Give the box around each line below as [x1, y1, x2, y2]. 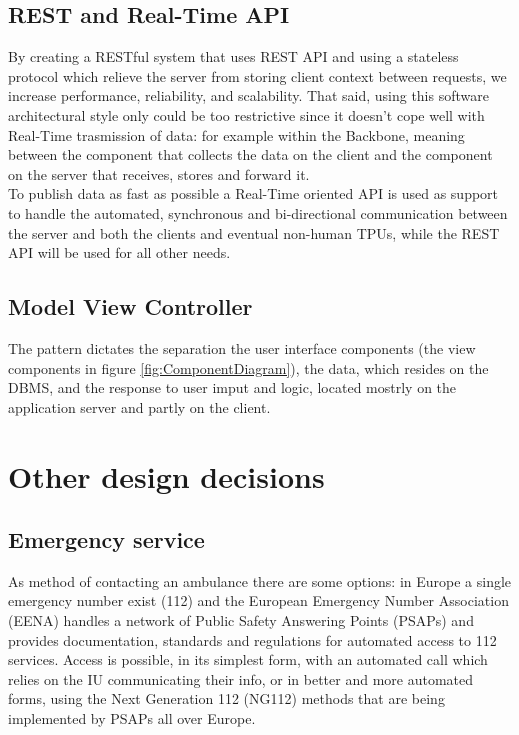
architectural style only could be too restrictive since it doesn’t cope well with [8, 104, 485, 125]
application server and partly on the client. [8, 396, 271, 417]
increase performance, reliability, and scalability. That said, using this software [8, 85, 489, 106]
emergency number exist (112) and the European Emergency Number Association [8, 590, 509, 611]
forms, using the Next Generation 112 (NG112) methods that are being [8, 688, 445, 709]
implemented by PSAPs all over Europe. [8, 708, 256, 729]
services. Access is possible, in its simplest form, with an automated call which [8, 649, 488, 670]
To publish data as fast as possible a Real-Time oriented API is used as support [8, 183, 499, 204]
